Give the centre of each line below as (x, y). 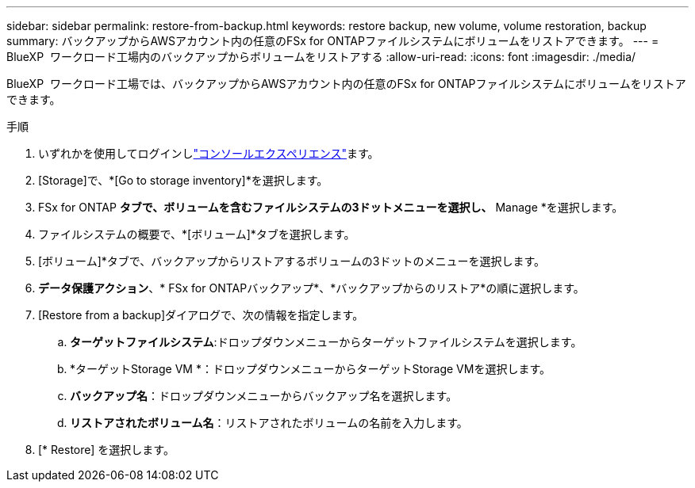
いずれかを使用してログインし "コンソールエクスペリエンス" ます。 (209, 153)
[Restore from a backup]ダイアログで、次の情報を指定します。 (201, 315)
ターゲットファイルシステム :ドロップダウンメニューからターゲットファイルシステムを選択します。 (326, 342)
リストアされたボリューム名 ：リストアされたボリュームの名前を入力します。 (269, 423)
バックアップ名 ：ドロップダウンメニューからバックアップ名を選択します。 (264, 396)
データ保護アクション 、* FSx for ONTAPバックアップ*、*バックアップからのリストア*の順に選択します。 (311, 288)
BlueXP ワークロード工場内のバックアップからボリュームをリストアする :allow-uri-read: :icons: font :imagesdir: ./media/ (321, 57)
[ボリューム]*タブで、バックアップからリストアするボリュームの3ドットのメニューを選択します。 (292, 261)
